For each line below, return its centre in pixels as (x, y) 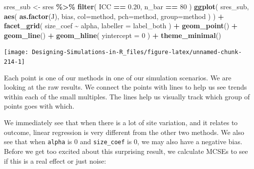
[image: (16, 52)
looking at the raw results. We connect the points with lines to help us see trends (126, 87)
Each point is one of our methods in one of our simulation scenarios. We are (118, 77)
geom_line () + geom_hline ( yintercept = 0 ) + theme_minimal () (113, 35)
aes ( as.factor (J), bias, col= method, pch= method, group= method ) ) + (114, 16)
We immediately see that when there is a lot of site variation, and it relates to (121, 122)
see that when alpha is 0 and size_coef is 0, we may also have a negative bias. (123, 141)
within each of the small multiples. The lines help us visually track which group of (127, 96)
